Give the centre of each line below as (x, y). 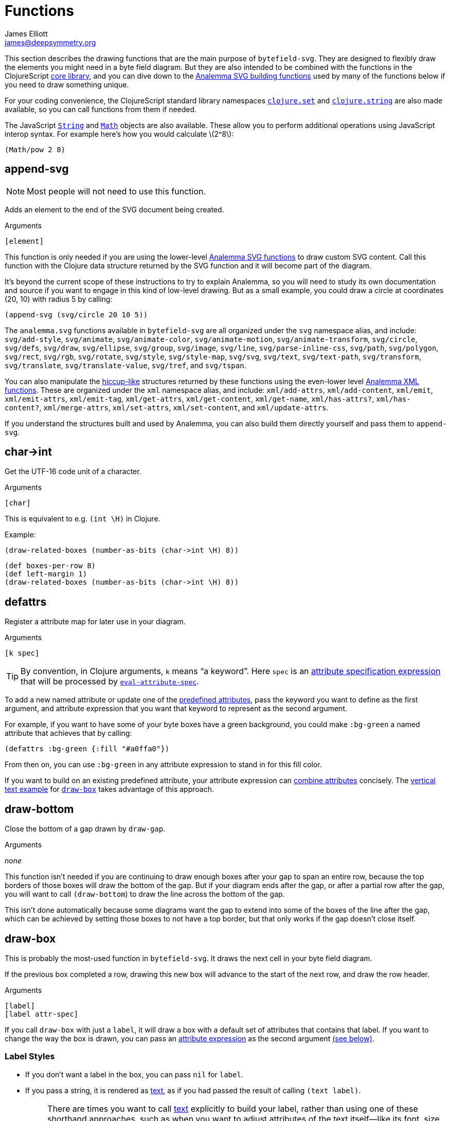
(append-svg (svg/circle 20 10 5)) (76, 314)
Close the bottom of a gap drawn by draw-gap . (85, 829)
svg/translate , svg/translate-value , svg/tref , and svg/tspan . (125, 365)
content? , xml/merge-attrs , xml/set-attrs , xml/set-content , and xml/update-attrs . (167, 407)
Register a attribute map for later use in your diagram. (95, 622)
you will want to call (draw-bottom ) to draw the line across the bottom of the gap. (145, 894)
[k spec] (22, 653)
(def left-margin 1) (46, 574)
